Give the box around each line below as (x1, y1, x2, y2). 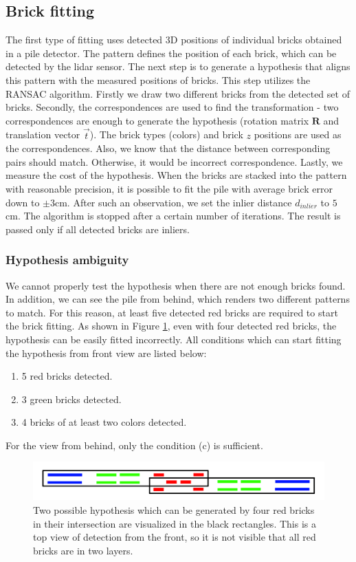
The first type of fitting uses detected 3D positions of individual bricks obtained (5, 32, 342, 47)
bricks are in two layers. (33, 543, 133, 557)
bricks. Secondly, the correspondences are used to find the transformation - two (5, 100, 339, 114)
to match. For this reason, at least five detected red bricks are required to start (5, 305, 338, 319)
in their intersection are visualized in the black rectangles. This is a (33, 516, 316, 530)
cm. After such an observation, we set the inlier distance (54, 195, 292, 209)
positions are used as (254, 127, 342, 142)
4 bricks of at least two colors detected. (21, 415, 187, 429)
